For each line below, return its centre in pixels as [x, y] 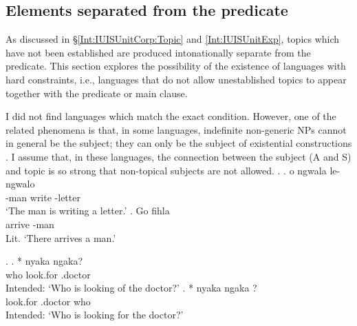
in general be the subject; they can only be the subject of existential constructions [179, 143]
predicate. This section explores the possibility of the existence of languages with [176, 66]
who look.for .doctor [48, 274]
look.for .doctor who [48, 301]
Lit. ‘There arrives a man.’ [61, 237]
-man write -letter [43, 197]
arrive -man [30, 224]
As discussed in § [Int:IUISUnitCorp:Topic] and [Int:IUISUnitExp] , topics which [173, 39]
